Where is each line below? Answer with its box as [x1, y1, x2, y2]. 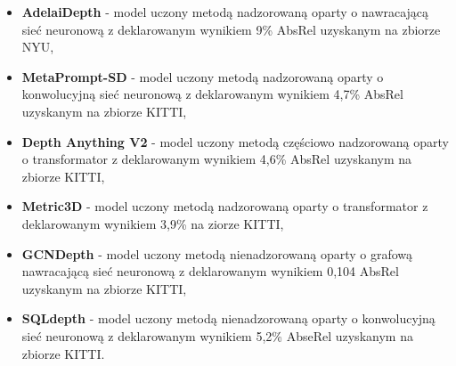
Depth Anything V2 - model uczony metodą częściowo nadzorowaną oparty [21, 132, 449, 150]
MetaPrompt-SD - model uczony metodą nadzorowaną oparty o [21, 67, 384, 85]
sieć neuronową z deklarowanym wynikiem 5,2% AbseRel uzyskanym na [21, 326, 413, 345]
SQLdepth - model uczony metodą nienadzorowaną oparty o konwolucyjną [21, 309, 436, 328]
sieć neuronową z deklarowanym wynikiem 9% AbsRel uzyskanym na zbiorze [21, 20, 441, 38]
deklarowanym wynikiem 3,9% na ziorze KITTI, [21, 214, 284, 232]
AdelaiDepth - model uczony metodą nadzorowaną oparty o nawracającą [21, 3, 429, 20]
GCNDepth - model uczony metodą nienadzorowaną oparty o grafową [21, 244, 413, 263]
